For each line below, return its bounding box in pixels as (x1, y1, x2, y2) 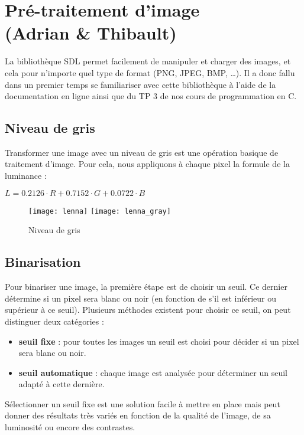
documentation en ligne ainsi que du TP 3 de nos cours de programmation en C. (5, 90, 297, 102)
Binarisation (5, 253, 81, 271)
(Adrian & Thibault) (5, 21, 177, 45)
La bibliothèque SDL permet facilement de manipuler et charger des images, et (5, 55, 291, 67)
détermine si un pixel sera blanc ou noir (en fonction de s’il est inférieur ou (5, 292, 277, 304)
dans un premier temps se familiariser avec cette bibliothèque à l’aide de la (5, 78, 276, 90)
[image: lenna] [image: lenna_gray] (28, 207, 171, 215)
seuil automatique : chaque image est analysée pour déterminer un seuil (18, 366, 287, 378)
